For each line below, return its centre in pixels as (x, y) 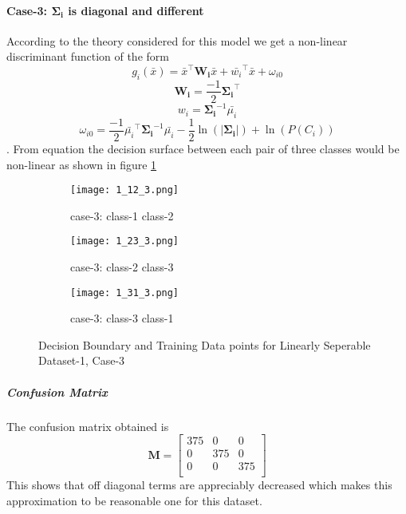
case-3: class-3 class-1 (122, 318)
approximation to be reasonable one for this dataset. (134, 500)
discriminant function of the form (88, 56)
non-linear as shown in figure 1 (82, 164)
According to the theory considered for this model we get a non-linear (177, 40)
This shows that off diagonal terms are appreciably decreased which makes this (199, 485)
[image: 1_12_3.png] (125, 190)
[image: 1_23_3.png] (125, 241)
